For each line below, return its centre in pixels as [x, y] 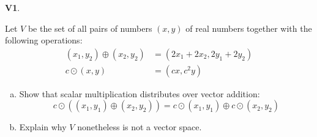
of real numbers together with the [249, 28]
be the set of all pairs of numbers [90, 28]
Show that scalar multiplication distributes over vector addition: [140, 93]
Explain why [43, 127]
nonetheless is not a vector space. [140, 127]
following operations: [44, 40]
